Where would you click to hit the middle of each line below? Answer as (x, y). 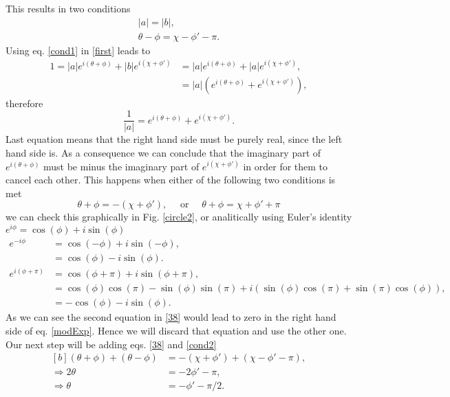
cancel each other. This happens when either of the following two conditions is (171, 180)
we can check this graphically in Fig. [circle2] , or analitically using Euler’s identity (179, 217)
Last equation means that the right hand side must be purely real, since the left (174, 139)
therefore (24, 103)
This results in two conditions (68, 8)
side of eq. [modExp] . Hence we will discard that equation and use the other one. (176, 331)
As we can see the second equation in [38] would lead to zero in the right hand (171, 317)
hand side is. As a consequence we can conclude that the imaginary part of (163, 153)
